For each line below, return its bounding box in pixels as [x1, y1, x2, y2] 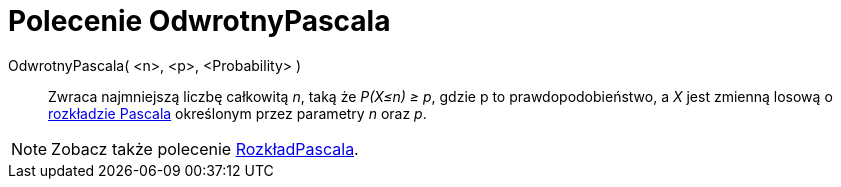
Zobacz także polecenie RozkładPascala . [51, 138, 359, 159]
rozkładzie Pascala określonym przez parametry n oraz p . [48, 104, 427, 122]
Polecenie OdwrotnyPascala [8, 4, 391, 38]
